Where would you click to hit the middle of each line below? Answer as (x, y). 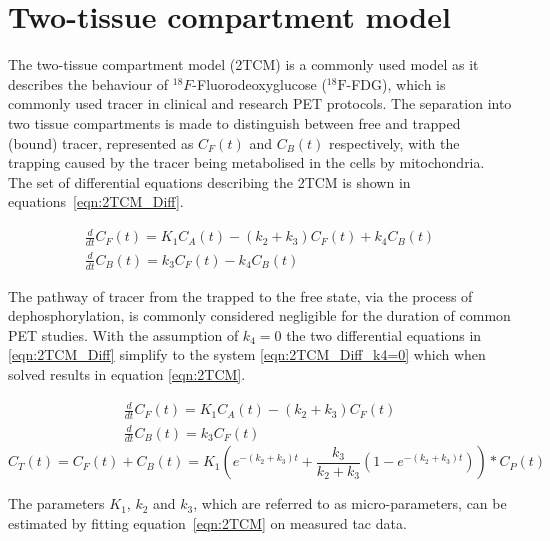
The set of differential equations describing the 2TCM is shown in (209, 181)
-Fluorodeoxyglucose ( (259, 83)
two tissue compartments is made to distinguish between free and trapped (234, 122)
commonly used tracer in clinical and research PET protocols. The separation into (260, 103)
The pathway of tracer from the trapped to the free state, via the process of (240, 295)
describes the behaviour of (88, 83)
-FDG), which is (396, 83)
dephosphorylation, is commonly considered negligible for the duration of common (259, 315)
